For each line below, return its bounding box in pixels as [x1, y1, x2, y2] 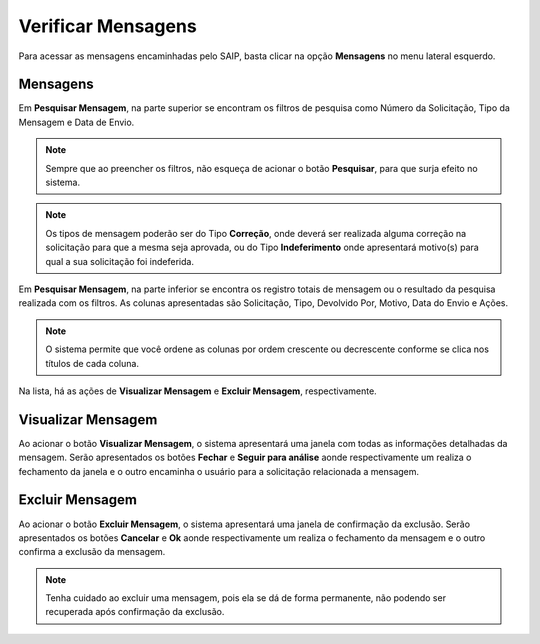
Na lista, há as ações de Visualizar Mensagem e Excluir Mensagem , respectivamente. [18, 385, 377, 397]
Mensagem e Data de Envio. [18, 116, 135, 128]
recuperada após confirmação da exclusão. [45, 606, 225, 618]
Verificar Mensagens [18, 15, 197, 37]
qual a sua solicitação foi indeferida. [45, 255, 195, 267]
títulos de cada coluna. [45, 357, 140, 369]
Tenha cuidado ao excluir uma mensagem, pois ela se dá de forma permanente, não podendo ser [45, 592, 447, 604]
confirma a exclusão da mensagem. [18, 546, 166, 558]
